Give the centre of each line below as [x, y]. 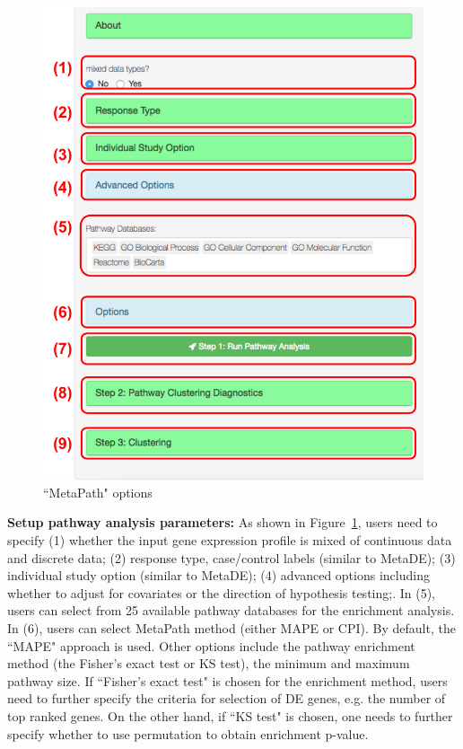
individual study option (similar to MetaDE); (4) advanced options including [218, 575]
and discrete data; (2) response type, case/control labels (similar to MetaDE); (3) [231, 557]
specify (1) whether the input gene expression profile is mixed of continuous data [230, 540]
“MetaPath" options [98, 492]
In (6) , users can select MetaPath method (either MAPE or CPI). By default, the [231, 628]
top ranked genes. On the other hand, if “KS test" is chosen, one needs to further [230, 715]
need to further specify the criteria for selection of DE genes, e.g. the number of [227, 698]
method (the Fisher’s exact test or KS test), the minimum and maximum [209, 663]
